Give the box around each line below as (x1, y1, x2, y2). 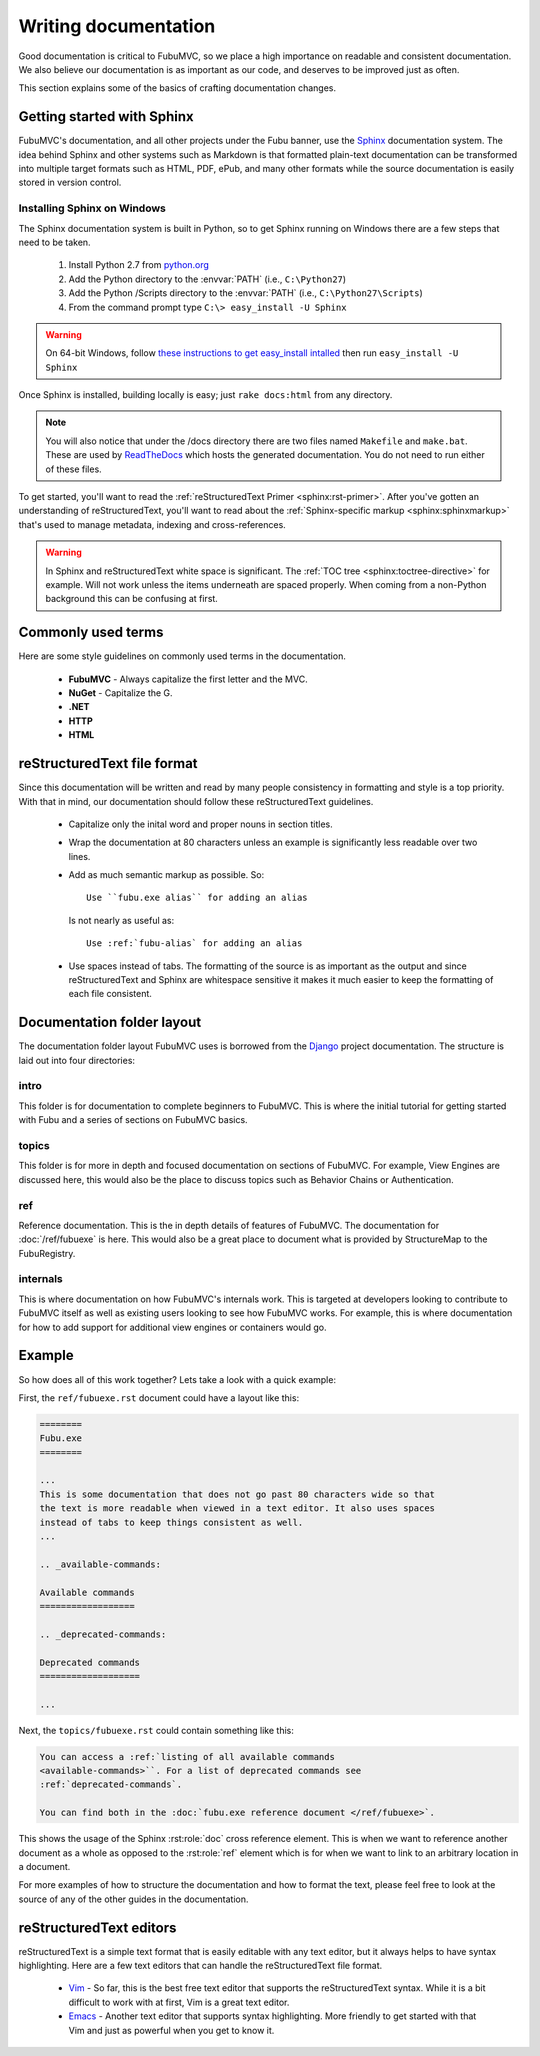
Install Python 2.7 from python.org (68, 259, 210, 271)
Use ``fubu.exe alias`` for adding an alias (86, 892, 309, 904)
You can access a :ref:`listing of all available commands (39, 1751, 335, 1762)
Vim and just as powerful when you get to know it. (68, 2024, 275, 2036)
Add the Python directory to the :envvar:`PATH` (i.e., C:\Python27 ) (68, 273, 347, 285)
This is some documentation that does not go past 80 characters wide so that (39, 1488, 435, 1500)
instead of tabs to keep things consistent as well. (39, 1516, 304, 1528)
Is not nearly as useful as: (68, 914, 175, 926)
